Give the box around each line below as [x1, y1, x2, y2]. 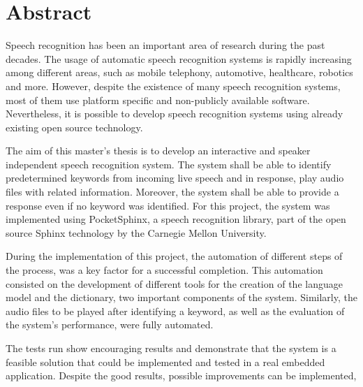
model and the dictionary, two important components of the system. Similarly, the [6, 290, 357, 305]
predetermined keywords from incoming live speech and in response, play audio [6, 170, 344, 185]
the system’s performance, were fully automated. [6, 317, 214, 332]
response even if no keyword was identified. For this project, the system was [6, 198, 330, 212]
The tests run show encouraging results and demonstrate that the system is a [6, 341, 336, 355]
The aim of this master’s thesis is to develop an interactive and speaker [6, 143, 311, 158]
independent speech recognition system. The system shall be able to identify [6, 156, 332, 171]
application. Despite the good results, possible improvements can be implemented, [6, 368, 357, 383]
